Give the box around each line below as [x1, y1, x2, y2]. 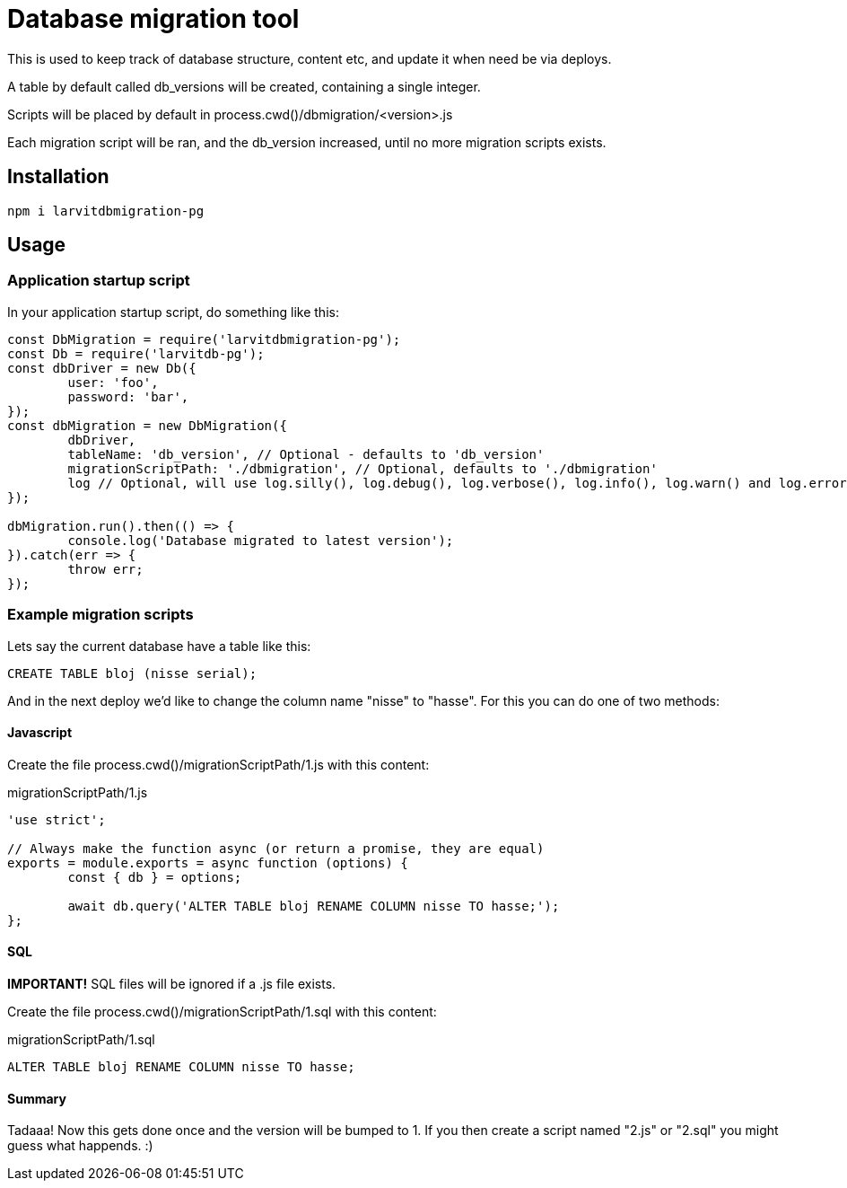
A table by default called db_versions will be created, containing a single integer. [7, 78, 481, 94]
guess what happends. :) [7, 1138, 153, 1154]
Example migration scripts [7, 605, 194, 624]
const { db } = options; [67, 869, 242, 884]
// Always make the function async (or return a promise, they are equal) [7, 840, 545, 856]
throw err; [67, 561, 144, 576]
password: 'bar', [67, 389, 189, 404]
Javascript [7, 725, 73, 741]
